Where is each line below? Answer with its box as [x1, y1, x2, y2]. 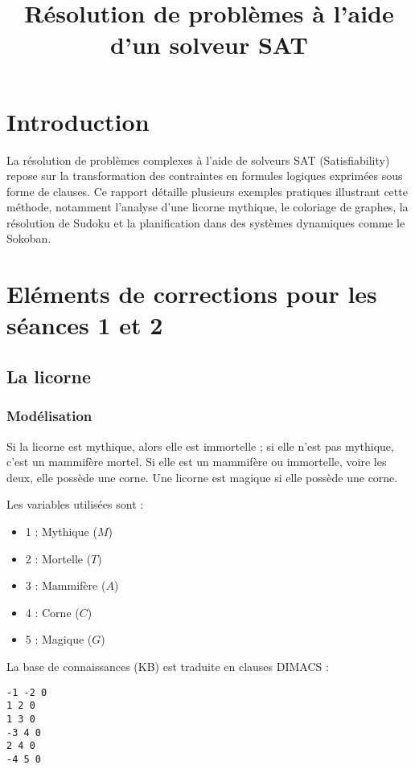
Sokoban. [6, 230, 51, 247]
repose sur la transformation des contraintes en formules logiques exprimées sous [6, 167, 403, 184]
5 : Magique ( [25, 631, 92, 648]
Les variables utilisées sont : [6, 496, 144, 513]
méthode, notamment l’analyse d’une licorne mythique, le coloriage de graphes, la [6, 198, 409, 215]
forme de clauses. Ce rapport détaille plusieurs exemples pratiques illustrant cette [6, 182, 408, 199]
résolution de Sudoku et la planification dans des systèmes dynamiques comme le [6, 214, 405, 231]
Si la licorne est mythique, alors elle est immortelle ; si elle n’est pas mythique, [6, 437, 394, 454]
